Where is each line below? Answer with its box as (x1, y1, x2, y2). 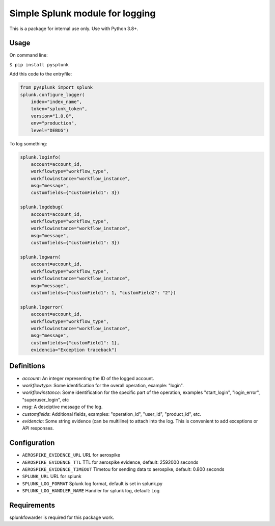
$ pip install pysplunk (9, 62, 69, 67)
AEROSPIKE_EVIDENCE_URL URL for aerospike (22, 452, 121, 458)
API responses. (22, 425, 54, 431)
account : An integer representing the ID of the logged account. (22, 375, 155, 381)
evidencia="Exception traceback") (31, 347, 117, 353)
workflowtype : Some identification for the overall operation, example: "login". (22, 382, 184, 388)
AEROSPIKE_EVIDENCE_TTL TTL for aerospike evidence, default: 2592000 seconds (22, 459, 199, 465)
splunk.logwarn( (20, 254, 61, 260)
